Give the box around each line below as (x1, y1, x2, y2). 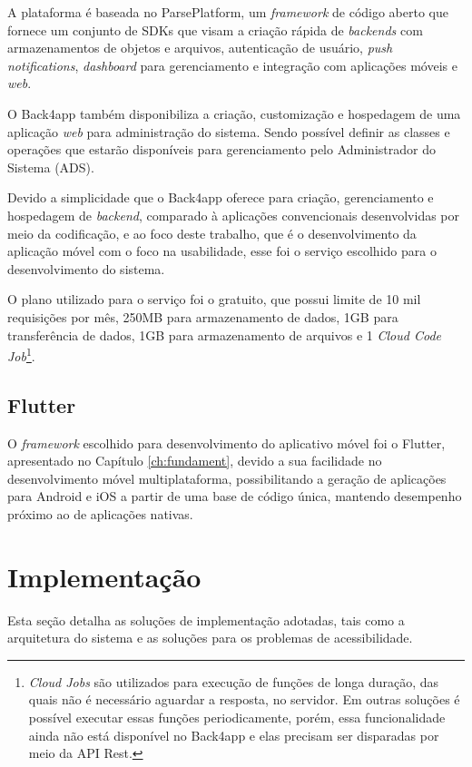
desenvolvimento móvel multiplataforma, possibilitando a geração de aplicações (7, 468, 447, 487)
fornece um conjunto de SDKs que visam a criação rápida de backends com (7, 20, 423, 39)
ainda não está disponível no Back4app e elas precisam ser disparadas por (28, 725, 439, 744)
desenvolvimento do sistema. (7, 259, 165, 278)
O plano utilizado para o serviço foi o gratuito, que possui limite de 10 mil (7, 290, 421, 309)
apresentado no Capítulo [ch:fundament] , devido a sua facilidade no (7, 451, 382, 470)
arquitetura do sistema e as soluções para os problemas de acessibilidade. (7, 628, 413, 647)
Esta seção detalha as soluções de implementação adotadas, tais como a (7, 610, 405, 629)
